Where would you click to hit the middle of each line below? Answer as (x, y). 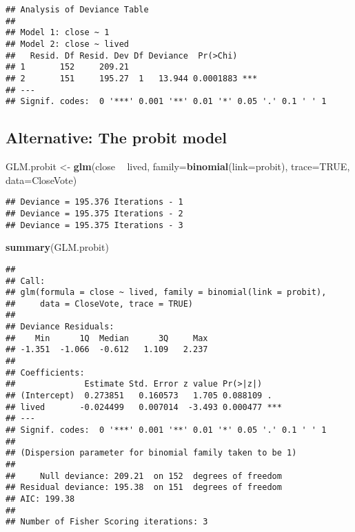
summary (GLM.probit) (57, 247)
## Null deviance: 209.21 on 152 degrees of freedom (144, 476)
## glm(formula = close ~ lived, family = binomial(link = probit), (166, 293)
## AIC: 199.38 (40, 499)
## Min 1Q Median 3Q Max (107, 338)
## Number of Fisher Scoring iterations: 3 (107, 522)
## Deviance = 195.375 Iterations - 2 (94, 213)
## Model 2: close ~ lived (67, 44)
